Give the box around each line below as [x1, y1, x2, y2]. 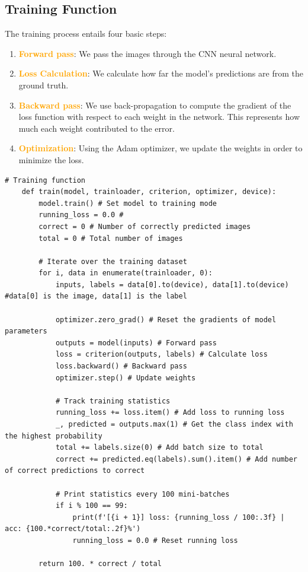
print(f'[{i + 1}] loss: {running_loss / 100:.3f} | [72, 513, 285, 522]
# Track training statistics [55, 396, 171, 405]
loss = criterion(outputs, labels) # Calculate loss [55, 350, 268, 359]
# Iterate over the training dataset [38, 257, 187, 266]
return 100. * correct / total [38, 560, 162, 568]
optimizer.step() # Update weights [55, 373, 196, 382]
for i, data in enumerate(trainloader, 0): [38, 269, 213, 278]
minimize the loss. [18, 153, 84, 166]
